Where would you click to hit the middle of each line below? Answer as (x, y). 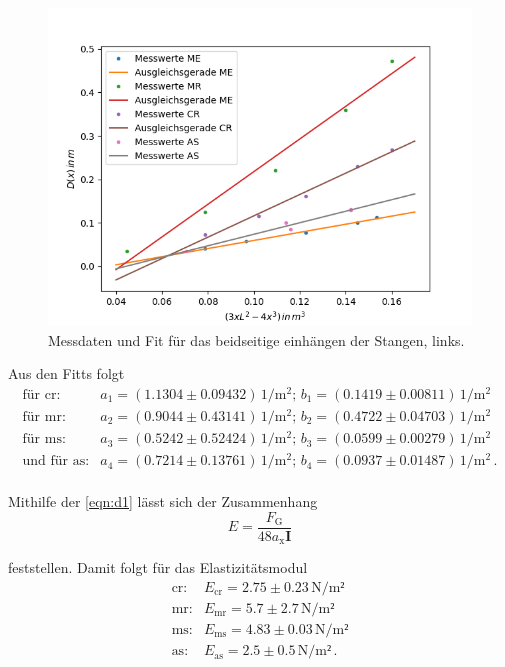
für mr (42, 416)
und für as (54, 461)
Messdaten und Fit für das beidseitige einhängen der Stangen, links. (256, 339)
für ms (42, 439)
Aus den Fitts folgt (66, 373)
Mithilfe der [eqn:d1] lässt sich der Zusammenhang (163, 501)
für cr (39, 394)
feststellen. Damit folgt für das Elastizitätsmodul (158, 567)
